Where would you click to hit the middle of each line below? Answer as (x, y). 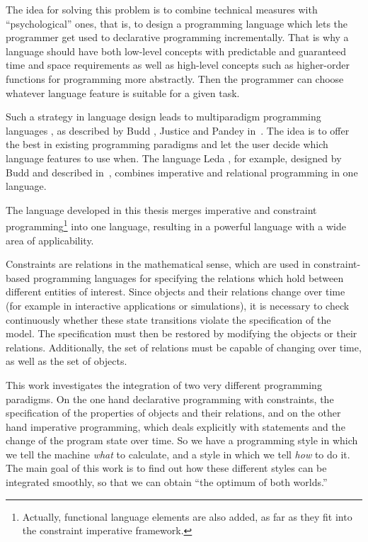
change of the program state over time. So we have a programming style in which (182, 440)
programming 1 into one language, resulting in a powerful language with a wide (176, 225)
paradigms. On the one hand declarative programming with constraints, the (170, 399)
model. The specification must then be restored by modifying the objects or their (182, 333)
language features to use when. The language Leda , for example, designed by (174, 158)
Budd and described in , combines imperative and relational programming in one (182, 172)
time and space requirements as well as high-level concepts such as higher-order (178, 65)
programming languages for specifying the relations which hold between (188, 277)
